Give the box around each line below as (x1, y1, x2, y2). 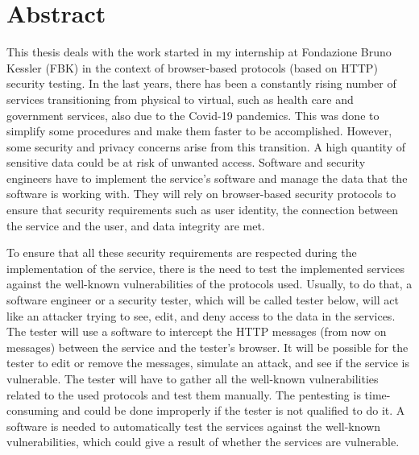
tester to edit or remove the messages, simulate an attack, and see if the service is (6, 354, 409, 371)
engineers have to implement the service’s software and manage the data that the (6, 169, 408, 186)
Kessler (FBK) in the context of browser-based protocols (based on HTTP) (6, 59, 378, 76)
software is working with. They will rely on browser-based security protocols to (6, 185, 396, 202)
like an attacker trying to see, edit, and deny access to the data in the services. (6, 307, 396, 324)
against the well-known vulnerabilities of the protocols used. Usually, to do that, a (6, 275, 413, 292)
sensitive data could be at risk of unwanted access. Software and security (6, 154, 366, 171)
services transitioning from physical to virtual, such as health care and (6, 90, 354, 107)
